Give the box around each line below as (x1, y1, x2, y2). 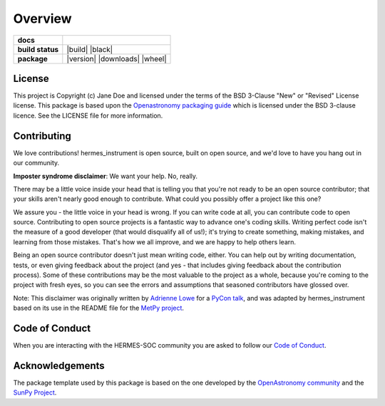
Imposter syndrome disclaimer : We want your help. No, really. (13, 172, 198, 180)
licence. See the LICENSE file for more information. (13, 111, 163, 120)
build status (17, 44, 59, 54)
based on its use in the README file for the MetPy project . (13, 303, 185, 313)
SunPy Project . (13, 388, 57, 397)
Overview (13, 11, 72, 26)
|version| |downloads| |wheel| (66, 53, 167, 63)
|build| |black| (66, 44, 113, 54)
